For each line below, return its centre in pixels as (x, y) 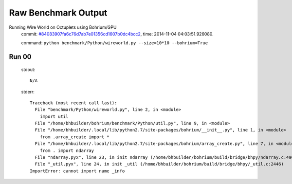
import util (54, 116)
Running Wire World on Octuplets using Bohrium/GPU (63, 27)
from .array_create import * (74, 137)
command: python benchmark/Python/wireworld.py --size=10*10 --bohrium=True (115, 43)
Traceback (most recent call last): (73, 103)
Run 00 (20, 57)
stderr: (28, 92)
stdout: (28, 69)
